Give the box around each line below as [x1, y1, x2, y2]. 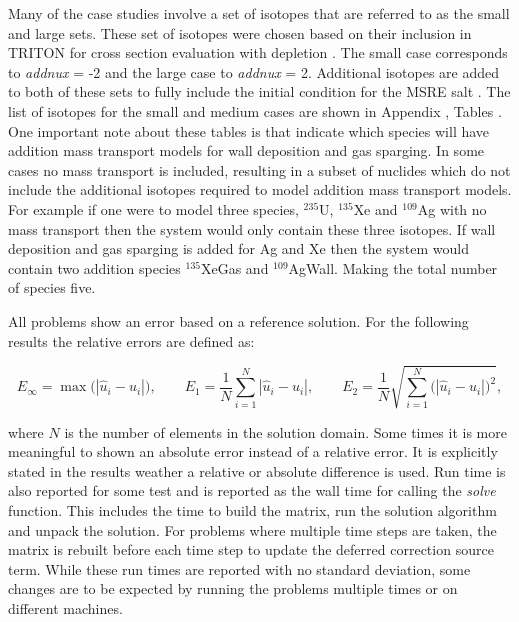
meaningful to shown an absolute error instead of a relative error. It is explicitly [8, 441, 498, 462]
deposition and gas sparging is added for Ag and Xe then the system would [8, 238, 469, 259]
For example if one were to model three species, [8, 198, 299, 219]
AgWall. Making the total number [288, 257, 498, 278]
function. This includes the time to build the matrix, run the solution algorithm [8, 500, 497, 521]
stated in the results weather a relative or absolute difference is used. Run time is [8, 460, 506, 481]
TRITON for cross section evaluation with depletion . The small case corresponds [8, 42, 508, 63]
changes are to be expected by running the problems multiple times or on [8, 578, 458, 599]
